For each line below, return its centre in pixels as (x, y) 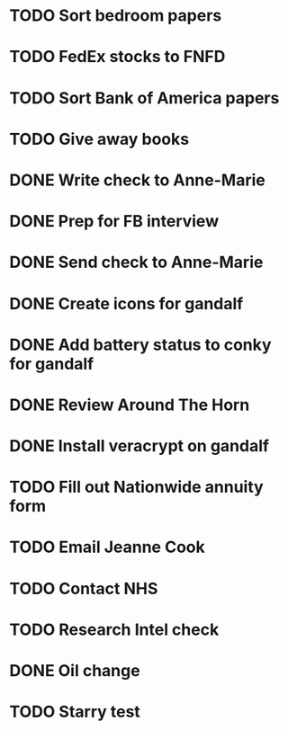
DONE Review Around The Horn (130, 405)
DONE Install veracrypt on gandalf (139, 446)
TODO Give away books (99, 139)
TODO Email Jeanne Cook (107, 547)
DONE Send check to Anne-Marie (136, 263)
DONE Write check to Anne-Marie (137, 180)
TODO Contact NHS (84, 588)
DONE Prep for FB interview (114, 222)
